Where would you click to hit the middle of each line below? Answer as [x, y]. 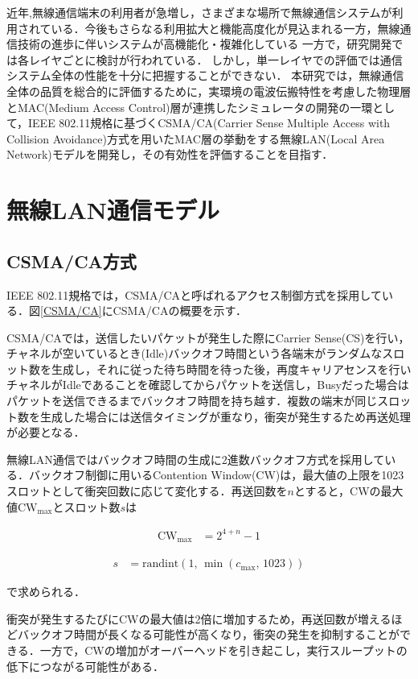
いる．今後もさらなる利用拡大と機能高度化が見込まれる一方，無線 [225, 28]
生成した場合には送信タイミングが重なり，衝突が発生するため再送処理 [225, 416]
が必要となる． [46, 432]
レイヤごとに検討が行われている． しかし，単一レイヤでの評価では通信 [215, 59]
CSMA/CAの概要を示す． [180, 311]
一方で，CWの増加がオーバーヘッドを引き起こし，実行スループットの [223, 650]
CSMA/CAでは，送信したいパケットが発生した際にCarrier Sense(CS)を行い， [208, 337]
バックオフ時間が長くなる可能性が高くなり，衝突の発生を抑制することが [209, 634]
